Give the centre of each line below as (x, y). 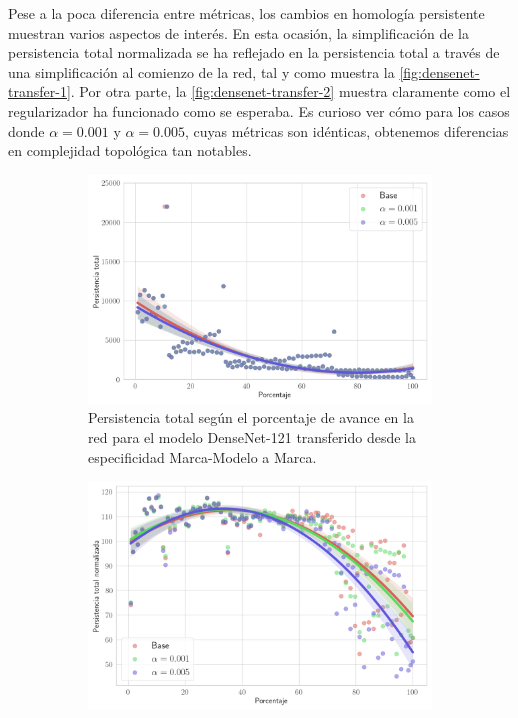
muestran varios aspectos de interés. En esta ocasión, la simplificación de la (238, 32)
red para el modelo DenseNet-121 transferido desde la (252, 437)
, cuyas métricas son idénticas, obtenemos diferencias (347, 130)
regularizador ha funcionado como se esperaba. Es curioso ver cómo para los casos (259, 110)
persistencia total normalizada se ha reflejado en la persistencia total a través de (254, 52)
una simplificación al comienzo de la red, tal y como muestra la (201, 71)
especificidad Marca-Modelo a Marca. (202, 456)
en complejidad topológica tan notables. (130, 150)
